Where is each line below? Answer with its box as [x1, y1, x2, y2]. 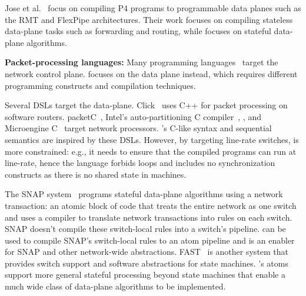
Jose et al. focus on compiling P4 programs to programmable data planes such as [5, 2, 301, 14]
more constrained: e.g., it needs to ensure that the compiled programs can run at [5, 145, 297, 157]
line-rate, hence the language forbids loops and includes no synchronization [5, 157, 275, 169]
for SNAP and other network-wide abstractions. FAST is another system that [5, 245, 289, 258]
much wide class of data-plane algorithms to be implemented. [5, 280, 226, 292]
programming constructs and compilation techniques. [5, 79, 196, 91]
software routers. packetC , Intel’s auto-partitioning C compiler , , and [5, 110, 262, 122]
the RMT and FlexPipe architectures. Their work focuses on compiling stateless [5, 13, 293, 25]
